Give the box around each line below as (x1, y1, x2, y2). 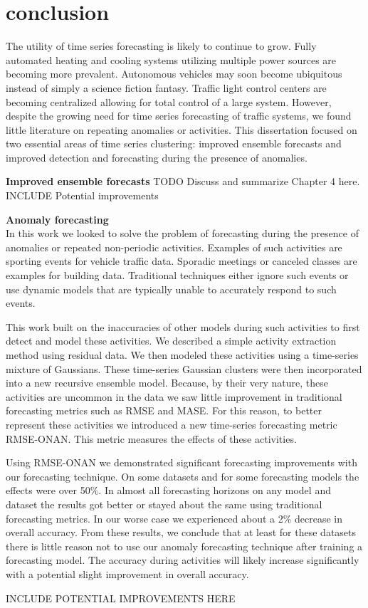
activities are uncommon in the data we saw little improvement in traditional (6, 389, 342, 404)
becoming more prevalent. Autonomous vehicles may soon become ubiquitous (6, 66, 342, 81)
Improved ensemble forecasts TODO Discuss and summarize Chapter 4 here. (6, 174, 360, 189)
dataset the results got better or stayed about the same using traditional (6, 496, 322, 511)
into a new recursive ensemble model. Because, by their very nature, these (6, 375, 328, 390)
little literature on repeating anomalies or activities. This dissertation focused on (6, 122, 357, 137)
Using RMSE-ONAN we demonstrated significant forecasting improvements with (6, 455, 357, 470)
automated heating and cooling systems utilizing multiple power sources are (6, 52, 337, 67)
